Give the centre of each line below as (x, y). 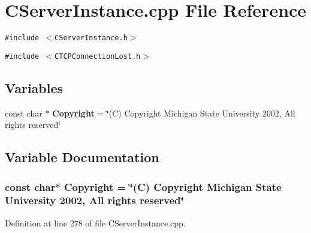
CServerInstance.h (91, 38)
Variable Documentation (82, 157)
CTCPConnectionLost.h (98, 56)
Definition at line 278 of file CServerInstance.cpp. (95, 222)
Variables (34, 87)
